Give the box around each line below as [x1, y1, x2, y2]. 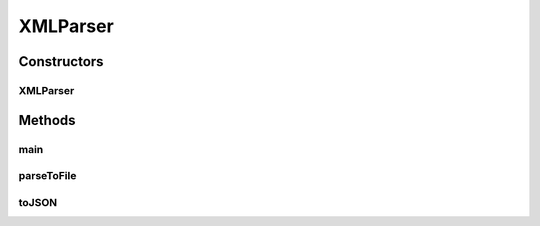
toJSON [18, 195, 58, 209]
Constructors [18, 53, 104, 70]
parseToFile [18, 169, 77, 183]
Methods [18, 111, 76, 129]
